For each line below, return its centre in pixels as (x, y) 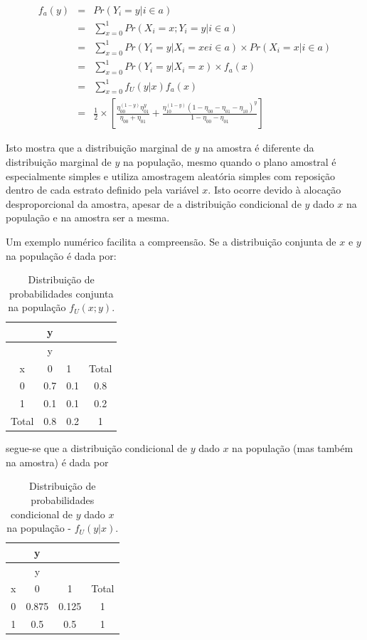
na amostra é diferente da (259, 148)
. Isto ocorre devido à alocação (275, 190)
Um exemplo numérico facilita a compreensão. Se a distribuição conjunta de (171, 241)
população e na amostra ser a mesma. (88, 217)
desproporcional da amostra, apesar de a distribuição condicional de (154, 203)
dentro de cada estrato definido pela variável (102, 190)
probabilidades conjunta (62, 293)
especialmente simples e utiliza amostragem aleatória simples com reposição (170, 175)
